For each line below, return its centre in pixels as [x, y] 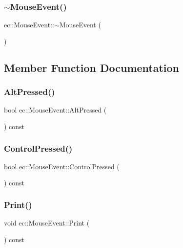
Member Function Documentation [92, 67]
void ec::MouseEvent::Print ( [47, 223]
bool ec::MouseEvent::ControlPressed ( [62, 166]
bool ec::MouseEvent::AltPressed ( [55, 110]
